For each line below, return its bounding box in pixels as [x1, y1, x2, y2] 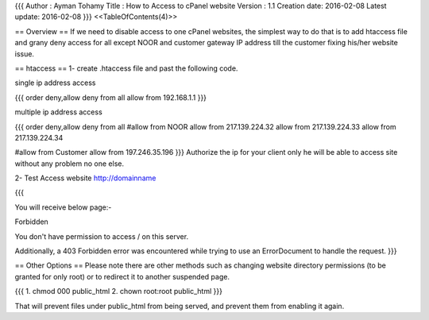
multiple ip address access [14, 107, 102, 117]
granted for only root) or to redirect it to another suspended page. [14, 272, 230, 281]
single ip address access [14, 78, 96, 87]
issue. [14, 48, 35, 59]
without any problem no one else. [14, 159, 125, 168]
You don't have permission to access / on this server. [14, 231, 189, 241]
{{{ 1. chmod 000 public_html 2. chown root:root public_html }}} [14, 287, 222, 296]
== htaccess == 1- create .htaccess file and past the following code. [14, 64, 238, 73]
